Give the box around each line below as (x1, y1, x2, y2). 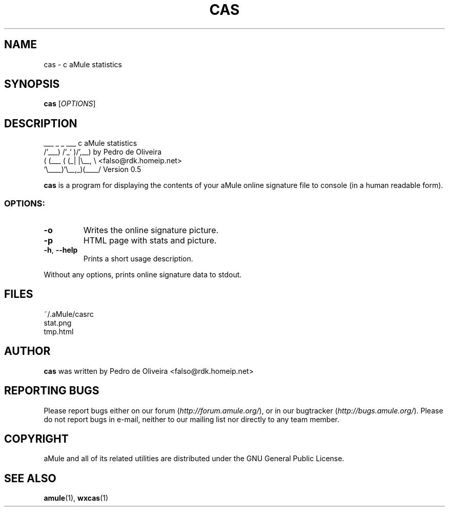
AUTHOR (4, 345, 51, 358)
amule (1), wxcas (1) (44, 494, 109, 503)
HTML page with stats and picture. (83, 235, 217, 246)
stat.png (44, 318, 72, 327)
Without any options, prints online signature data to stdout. (44, 270, 242, 279)
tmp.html (44, 327, 74, 336)
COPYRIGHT (4, 432, 69, 445)
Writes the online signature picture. (83, 225, 219, 236)
